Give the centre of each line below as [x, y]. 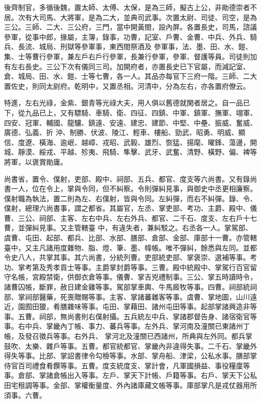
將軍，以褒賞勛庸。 [36, 161]
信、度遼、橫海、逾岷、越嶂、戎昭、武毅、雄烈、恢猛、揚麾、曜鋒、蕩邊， [127, 142]
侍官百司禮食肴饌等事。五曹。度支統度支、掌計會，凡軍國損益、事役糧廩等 [127, 365]
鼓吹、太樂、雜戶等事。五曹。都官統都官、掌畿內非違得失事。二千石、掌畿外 [130, 346]
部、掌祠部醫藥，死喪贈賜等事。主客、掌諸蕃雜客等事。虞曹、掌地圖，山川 [127, 296]
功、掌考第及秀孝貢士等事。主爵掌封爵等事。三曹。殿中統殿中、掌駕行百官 [127, 267]
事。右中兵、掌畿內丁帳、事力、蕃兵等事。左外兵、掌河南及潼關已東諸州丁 [127, 326]
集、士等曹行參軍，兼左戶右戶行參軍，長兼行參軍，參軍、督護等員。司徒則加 [130, 56]
